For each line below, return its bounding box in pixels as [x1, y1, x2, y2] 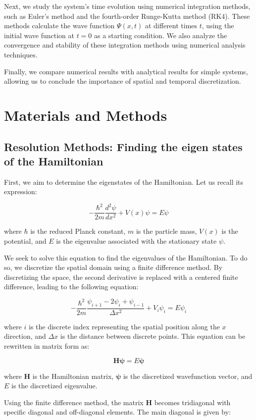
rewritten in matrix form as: [4, 341, 90, 351]
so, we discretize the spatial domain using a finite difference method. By [4, 262, 223, 272]
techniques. [4, 49, 38, 59]
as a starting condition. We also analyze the [94, 30, 227, 40]
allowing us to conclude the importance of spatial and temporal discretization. [4, 76, 241, 86]
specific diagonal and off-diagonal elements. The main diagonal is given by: [4, 407, 231, 417]
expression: [4, 186, 37, 197]
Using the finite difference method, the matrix [4, 397, 144, 407]
